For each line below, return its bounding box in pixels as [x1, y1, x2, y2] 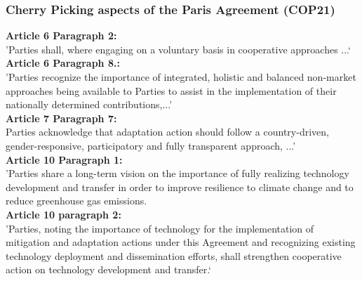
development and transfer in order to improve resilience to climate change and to [6, 179, 354, 194]
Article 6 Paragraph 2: [6, 28, 117, 43]
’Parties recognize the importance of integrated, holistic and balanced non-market [6, 70, 356, 84]
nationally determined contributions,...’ [6, 97, 173, 112]
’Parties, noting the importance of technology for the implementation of [6, 221, 314, 235]
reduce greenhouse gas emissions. [6, 193, 147, 208]
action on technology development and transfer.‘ [6, 262, 212, 277]
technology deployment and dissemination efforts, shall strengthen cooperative [6, 248, 342, 263]
